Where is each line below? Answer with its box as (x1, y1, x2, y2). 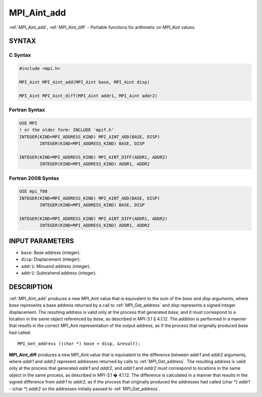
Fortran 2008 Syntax (9, 175, 59, 181)
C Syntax (9, 52, 31, 58)
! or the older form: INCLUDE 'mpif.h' (19, 127, 114, 133)
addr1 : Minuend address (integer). (21, 263, 91, 269)
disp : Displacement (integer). (21, 256, 81, 262)
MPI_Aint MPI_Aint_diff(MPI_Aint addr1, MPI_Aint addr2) (19, 93, 158, 98)
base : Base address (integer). (21, 250, 81, 255)
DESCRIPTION (9, 283, 53, 291)
